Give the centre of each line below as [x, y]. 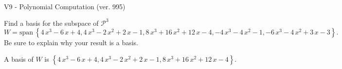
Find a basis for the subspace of [51, 23]
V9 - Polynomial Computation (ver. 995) [65, 6]
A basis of [19, 59]
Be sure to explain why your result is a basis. [71, 43]
